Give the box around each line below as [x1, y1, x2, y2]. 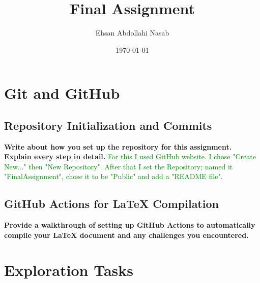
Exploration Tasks [4, 259, 133, 280]
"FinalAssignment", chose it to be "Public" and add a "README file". [4, 171, 223, 182]
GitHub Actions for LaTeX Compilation [4, 196, 219, 211]
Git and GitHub [4, 83, 120, 103]
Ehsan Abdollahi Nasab [95, 27, 169, 38]
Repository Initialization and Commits [4, 117, 212, 133]
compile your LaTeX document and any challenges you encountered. [4, 229, 249, 240]
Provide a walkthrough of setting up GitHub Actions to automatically [4, 220, 255, 230]
